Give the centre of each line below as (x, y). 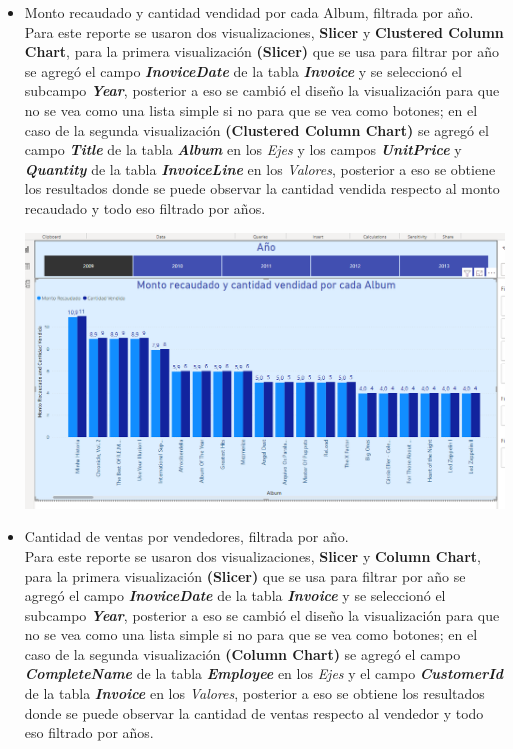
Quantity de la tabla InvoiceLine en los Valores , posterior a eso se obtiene (260, 168)
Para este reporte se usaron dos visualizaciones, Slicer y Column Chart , (252, 555)
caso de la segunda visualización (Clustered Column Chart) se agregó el (256, 129)
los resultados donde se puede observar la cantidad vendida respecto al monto (262, 188)
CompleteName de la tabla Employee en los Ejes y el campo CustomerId (264, 673)
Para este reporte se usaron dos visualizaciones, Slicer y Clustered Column (264, 31)
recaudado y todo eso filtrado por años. (145, 207)
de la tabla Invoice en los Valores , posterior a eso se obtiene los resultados (254, 693)
